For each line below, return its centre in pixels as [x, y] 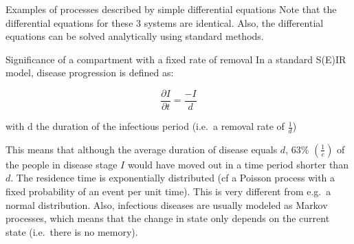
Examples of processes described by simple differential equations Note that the [171, 9]
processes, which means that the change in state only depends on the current [168, 218]
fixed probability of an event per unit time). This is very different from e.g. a [168, 191]
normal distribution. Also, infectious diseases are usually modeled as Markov [167, 204]
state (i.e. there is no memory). [72, 231]
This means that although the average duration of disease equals [142, 149]
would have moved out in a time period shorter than [238, 164]
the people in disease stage [62, 164]
